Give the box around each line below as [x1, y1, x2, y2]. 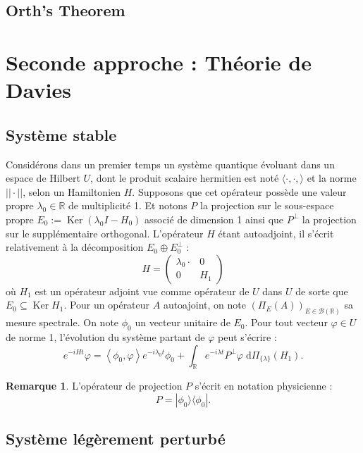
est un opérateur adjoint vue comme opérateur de [35, 283, 250, 298]
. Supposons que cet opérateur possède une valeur [132, 184, 347, 199]
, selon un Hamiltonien [23, 184, 121, 199]
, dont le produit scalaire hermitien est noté [90, 170, 279, 185]
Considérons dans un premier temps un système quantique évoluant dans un [6, 156, 335, 171]
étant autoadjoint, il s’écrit [218, 225, 334, 240]
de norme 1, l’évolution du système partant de [6, 329, 205, 344]
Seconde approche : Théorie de [6, 47, 312, 76]
